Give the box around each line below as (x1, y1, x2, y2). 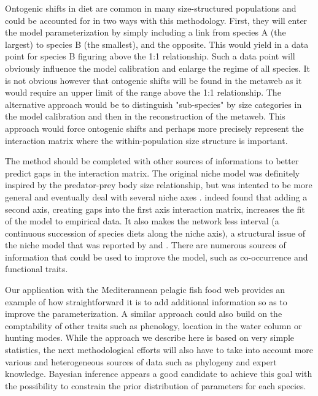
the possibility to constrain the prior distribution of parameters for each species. (5, 379, 306, 392)
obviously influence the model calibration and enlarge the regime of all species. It (5, 61, 310, 74)
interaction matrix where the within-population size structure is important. (5, 134, 288, 147)
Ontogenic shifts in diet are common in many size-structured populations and (5, 2, 297, 14)
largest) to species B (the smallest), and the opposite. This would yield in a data (5, 37, 309, 50)
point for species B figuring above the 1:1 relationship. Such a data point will (5, 50, 295, 63)
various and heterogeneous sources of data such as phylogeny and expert (5, 355, 277, 368)
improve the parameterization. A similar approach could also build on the (5, 307, 282, 320)
